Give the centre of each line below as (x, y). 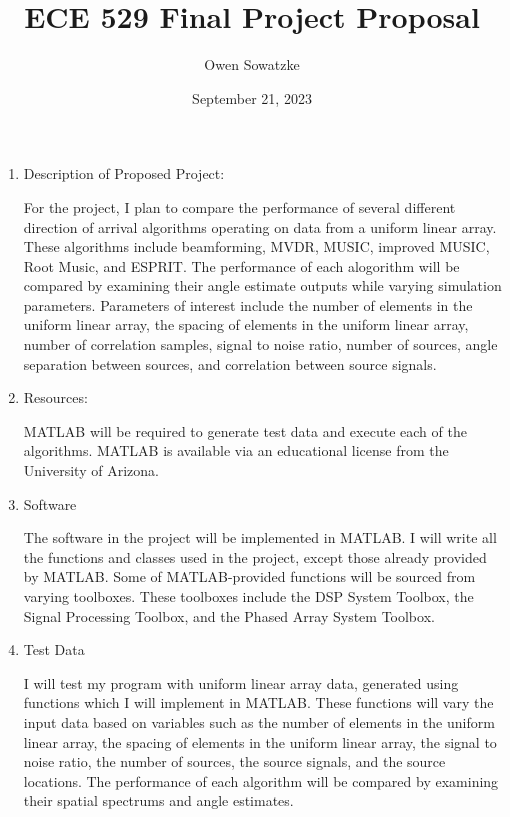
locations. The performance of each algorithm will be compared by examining (261, 780)
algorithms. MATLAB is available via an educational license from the (236, 450)
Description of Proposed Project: (124, 173)
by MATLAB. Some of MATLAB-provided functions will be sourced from (249, 576)
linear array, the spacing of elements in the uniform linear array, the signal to (260, 741)
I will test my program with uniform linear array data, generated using (241, 682)
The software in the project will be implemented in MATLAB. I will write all (260, 537)
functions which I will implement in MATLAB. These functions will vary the (258, 702)
